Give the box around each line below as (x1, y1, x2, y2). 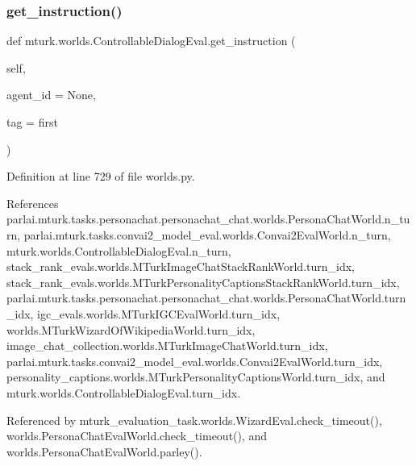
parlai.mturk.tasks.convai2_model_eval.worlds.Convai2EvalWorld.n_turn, (23, 226, 391, 243)
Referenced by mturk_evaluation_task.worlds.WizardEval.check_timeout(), (6, 411, 382, 428)
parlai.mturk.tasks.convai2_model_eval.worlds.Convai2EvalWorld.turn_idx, (6, 352, 383, 369)
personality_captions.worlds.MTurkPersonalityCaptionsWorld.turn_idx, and (6, 368, 385, 385)
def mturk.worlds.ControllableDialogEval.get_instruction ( (6, 32, 296, 49)
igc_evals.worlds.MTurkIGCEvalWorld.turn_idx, (37, 305, 281, 322)
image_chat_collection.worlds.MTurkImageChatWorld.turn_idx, (6, 337, 328, 354)
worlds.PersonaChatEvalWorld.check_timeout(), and (6, 427, 268, 444)
